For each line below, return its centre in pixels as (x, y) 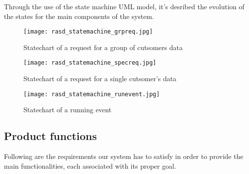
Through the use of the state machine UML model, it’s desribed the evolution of (124, 6)
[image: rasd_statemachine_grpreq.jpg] (88, 32)
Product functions (51, 136)
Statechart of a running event (68, 110)
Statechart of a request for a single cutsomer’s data (100, 78)
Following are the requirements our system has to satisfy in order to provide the (124, 156)
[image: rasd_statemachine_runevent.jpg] (92, 94)
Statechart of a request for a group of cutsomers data (103, 47)
